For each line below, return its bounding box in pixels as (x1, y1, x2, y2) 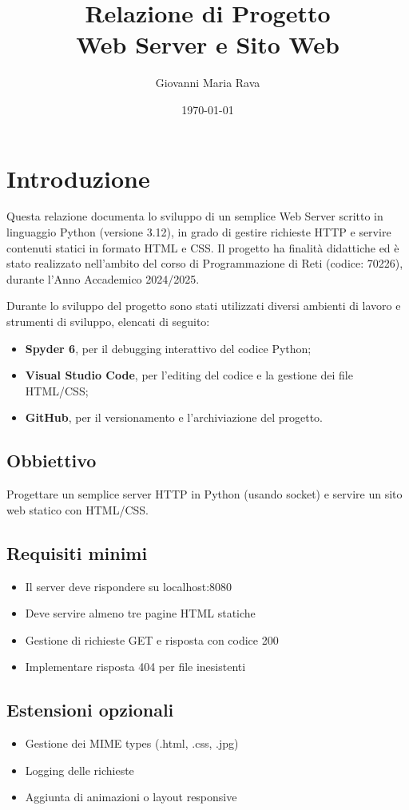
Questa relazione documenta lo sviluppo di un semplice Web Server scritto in (6, 208, 383, 224)
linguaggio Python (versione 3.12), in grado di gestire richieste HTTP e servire (6, 224, 391, 240)
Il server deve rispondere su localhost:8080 (25, 578, 232, 594)
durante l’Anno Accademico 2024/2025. (6, 270, 200, 287)
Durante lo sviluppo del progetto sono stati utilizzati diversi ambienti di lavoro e (6, 297, 401, 314)
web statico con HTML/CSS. (6, 501, 149, 518)
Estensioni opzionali (6, 697, 174, 722)
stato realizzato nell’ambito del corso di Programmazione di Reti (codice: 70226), (6, 255, 403, 272)
